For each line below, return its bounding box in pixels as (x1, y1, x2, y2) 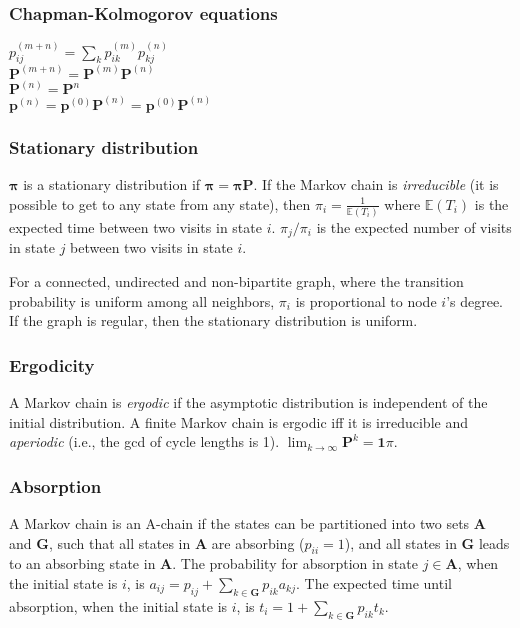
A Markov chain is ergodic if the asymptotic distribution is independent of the (9, 391, 488, 412)
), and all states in (344, 532, 457, 553)
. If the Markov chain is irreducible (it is (253, 173, 499, 194)
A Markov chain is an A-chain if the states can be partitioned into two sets (9, 512, 470, 533)
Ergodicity (9, 352, 95, 377)
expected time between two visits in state (9, 216, 262, 237)
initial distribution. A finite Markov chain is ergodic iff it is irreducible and (9, 411, 468, 432)
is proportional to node (295, 290, 437, 311)
